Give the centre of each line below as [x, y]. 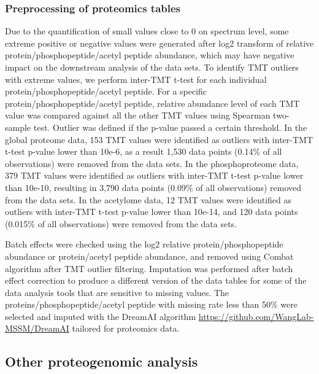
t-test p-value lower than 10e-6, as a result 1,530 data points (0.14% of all [144, 151]
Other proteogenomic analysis [102, 361]
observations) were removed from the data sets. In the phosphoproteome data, [152, 163]
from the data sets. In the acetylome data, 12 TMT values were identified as [148, 199]
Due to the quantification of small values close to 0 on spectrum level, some [147, 31]
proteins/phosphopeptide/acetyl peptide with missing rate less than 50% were [151, 304]
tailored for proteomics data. [126, 328]
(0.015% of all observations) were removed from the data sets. [121, 223]
